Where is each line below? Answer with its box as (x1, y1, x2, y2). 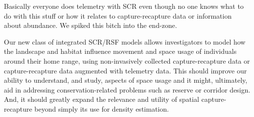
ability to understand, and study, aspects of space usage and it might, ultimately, (4, 75, 248, 85)
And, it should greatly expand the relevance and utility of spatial (4, 94, 199, 104)
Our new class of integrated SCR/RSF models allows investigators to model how (4, 36, 246, 47)
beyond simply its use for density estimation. (34, 103, 169, 114)
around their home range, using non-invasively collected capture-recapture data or (4, 55, 250, 66)
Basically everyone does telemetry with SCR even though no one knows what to (4, 1, 244, 11)
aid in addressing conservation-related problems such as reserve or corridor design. (4, 84, 251, 94)
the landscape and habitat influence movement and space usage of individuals (4, 46, 237, 56)
